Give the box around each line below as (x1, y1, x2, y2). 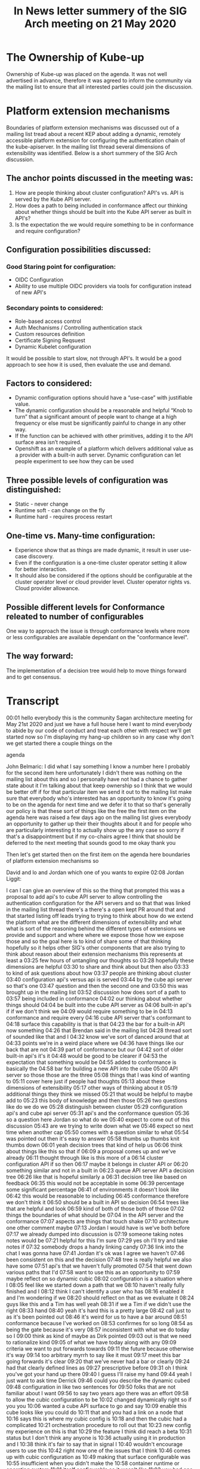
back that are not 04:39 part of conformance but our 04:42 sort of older (6, 1045, 184, 1053)
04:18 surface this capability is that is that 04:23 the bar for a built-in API (6, 1020, 185, 1027)
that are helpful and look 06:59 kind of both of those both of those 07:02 (6, 1205, 185, 1212)
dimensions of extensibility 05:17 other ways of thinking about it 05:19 (6, 1084, 178, 1091)
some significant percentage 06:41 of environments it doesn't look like (6, 1186, 179, 1193)
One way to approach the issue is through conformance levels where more (6, 627, 190, 634)
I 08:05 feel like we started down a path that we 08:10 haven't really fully (6, 1281, 185, 1289)
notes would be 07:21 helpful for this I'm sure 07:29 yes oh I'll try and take (6, 1237, 188, 1244)
